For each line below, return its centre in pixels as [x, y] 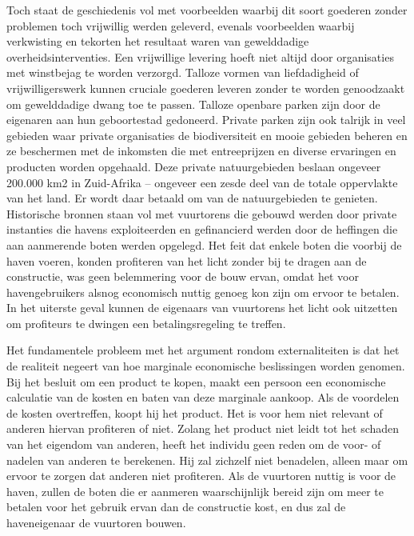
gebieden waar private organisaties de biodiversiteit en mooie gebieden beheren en [207, 135]
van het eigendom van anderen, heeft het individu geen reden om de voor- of [194, 444]
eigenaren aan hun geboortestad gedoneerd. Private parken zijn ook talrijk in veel [206, 120]
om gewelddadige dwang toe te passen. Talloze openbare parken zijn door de [193, 104]
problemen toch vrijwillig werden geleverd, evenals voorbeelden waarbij [181, 25]
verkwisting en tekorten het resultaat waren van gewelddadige [158, 41]
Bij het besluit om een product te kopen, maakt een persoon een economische [196, 381]
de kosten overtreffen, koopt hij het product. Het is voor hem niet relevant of [195, 412]
